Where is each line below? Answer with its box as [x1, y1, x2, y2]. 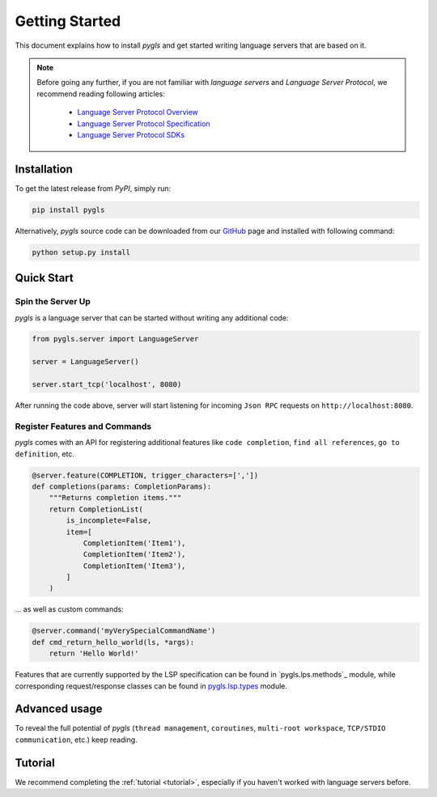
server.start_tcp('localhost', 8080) [32, 380, 182, 389]
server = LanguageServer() [32, 357, 139, 367]
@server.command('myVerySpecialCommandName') [32, 626, 216, 635]
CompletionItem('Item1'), [83, 538, 186, 548]
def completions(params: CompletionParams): [32, 481, 212, 491]
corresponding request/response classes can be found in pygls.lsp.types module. [15, 680, 287, 691]
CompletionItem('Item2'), [83, 550, 186, 559]
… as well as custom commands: [15, 604, 125, 614]
